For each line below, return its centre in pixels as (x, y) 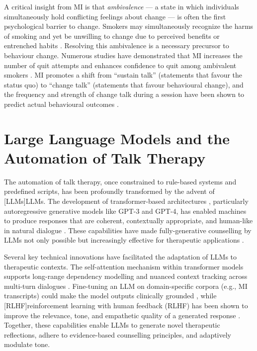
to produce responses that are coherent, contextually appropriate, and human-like (128, 220)
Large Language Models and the (117, 138)
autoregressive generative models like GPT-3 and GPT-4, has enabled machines (125, 211)
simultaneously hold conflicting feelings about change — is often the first (115, 16)
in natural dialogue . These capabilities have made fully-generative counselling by (128, 230)
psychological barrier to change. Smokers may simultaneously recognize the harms (129, 26)
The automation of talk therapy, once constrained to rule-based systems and (120, 181)
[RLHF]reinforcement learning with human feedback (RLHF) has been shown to (126, 305)
